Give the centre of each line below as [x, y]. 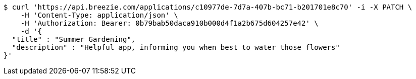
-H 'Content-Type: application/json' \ [99, 15]
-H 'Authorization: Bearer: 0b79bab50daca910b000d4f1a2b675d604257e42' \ [169, 23]
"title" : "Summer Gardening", [74, 39]
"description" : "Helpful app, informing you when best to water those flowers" [176, 47]
